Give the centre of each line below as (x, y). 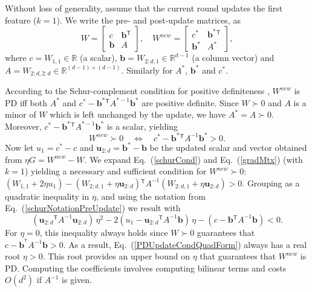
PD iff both (26, 102)
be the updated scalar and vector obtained (228, 147)
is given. (77, 280)
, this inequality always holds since (104, 232)
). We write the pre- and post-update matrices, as (148, 20)
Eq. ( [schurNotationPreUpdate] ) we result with (93, 208)
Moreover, (23, 126)
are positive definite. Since (190, 102)
